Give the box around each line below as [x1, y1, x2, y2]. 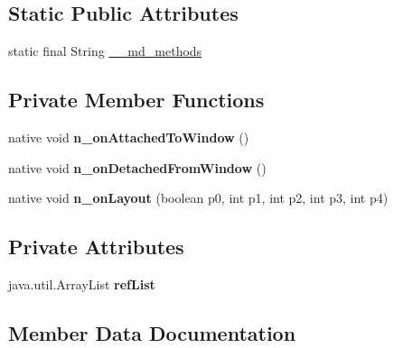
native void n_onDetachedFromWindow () [8, 158, 267, 177]
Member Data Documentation [8, 318, 296, 346]
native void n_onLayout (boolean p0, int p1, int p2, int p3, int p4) [8, 188, 389, 207]
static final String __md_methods [8, 41, 202, 60]
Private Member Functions [8, 86, 265, 114]
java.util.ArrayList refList [8, 274, 155, 293]
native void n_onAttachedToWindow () [8, 128, 249, 146]
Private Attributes [8, 233, 184, 261]
